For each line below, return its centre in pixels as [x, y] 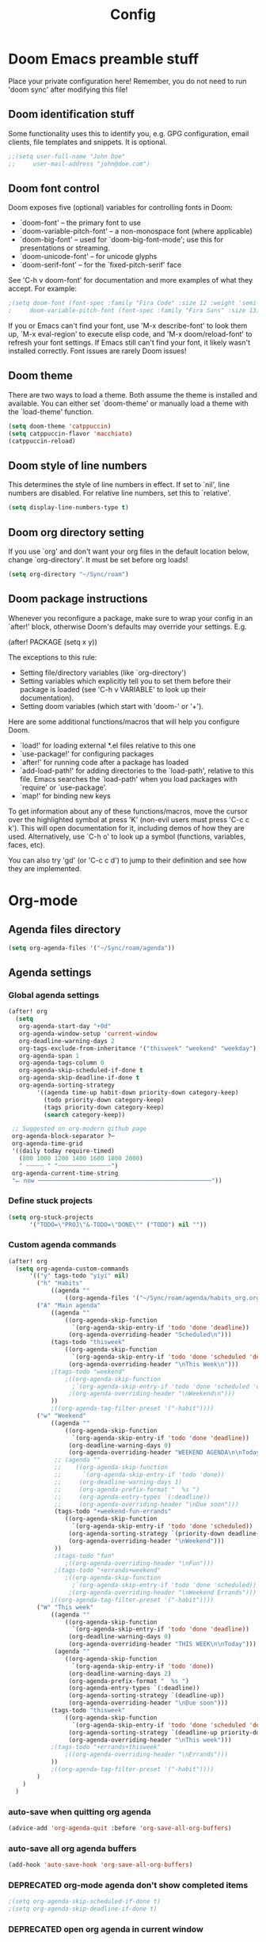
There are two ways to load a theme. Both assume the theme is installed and [133, 394]
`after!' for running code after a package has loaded [104, 762]
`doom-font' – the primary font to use [80, 223]
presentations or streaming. [65, 248]
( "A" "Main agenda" [69, 1305]
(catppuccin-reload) [42, 441]
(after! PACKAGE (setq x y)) [53, 642]
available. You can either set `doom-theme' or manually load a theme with [129, 403]
